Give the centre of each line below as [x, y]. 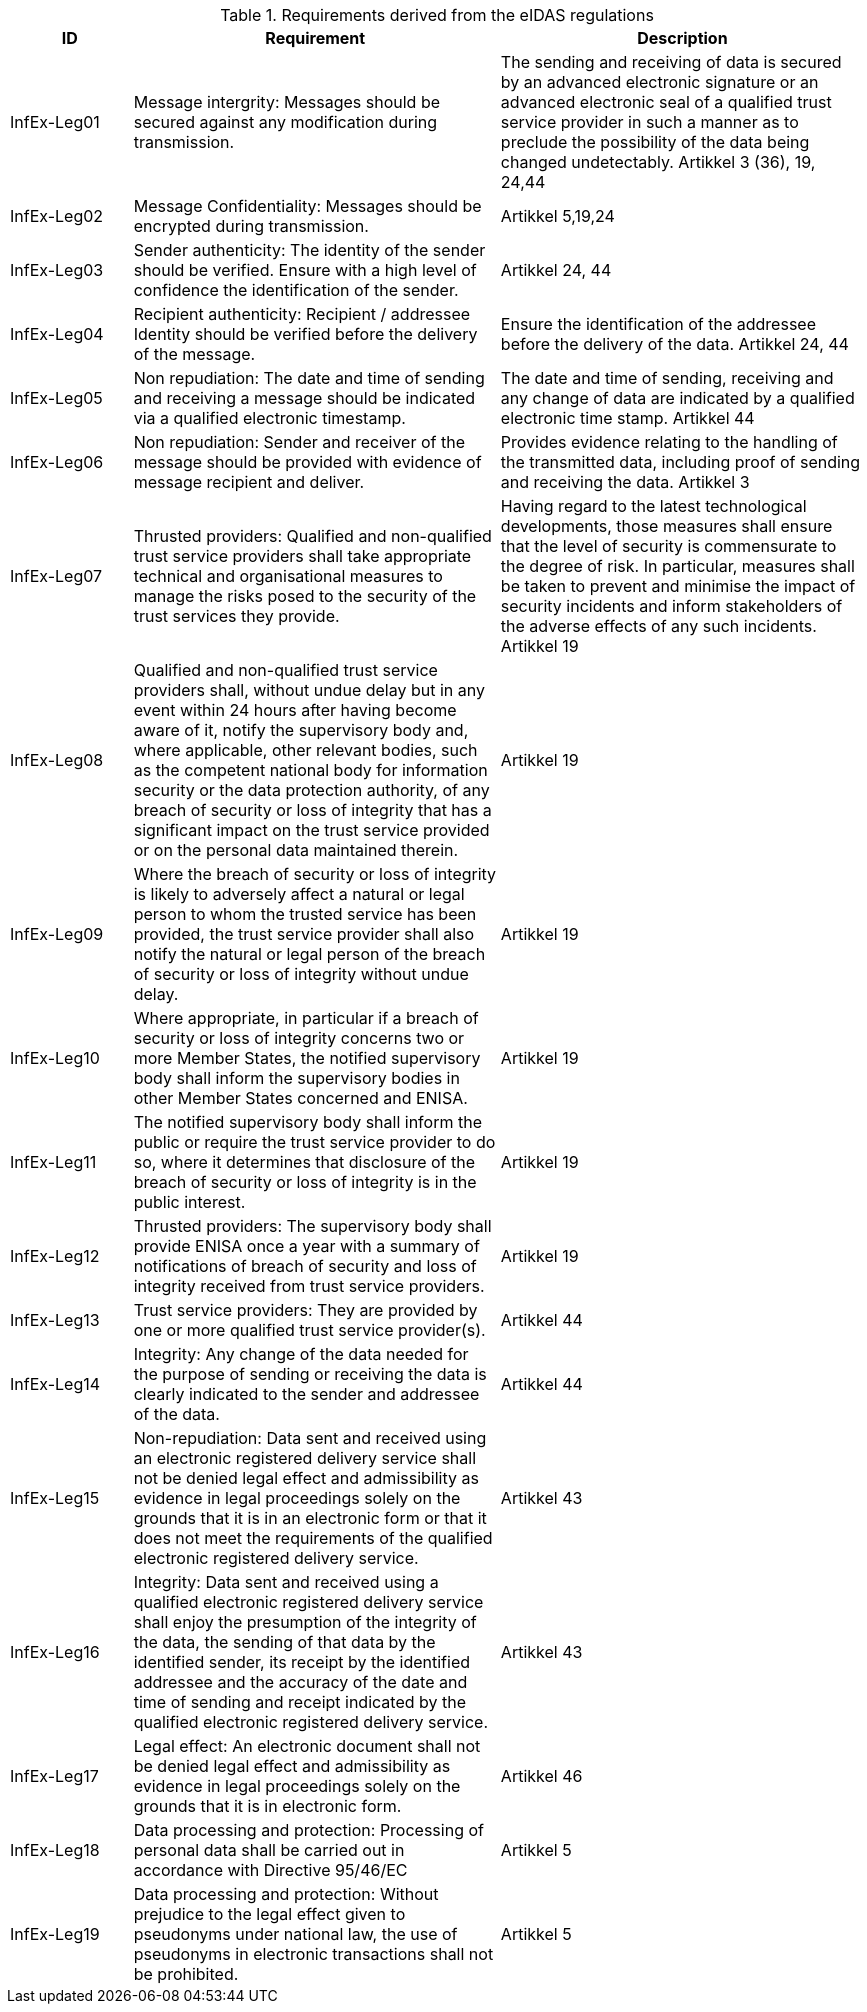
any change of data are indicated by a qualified [677, 398]
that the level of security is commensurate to [668, 546]
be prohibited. [186, 1974]
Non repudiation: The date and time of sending [309, 378]
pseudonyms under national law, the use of [295, 1934]
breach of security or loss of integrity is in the [305, 1182]
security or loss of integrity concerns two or [299, 1038]
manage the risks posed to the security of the [305, 596]
